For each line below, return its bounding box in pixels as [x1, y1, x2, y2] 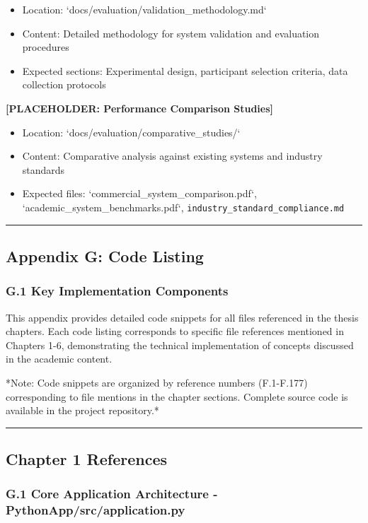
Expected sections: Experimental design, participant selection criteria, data [22, 63, 348, 78]
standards [22, 162, 65, 177]
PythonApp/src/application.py [6, 501, 185, 519]
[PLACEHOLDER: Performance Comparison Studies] [6, 100, 274, 115]
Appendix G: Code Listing [6, 245, 204, 266]
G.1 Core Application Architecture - [6, 485, 218, 503]
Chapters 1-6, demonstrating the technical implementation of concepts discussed [6, 337, 354, 352]
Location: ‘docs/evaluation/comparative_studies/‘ [22, 124, 241, 139]
